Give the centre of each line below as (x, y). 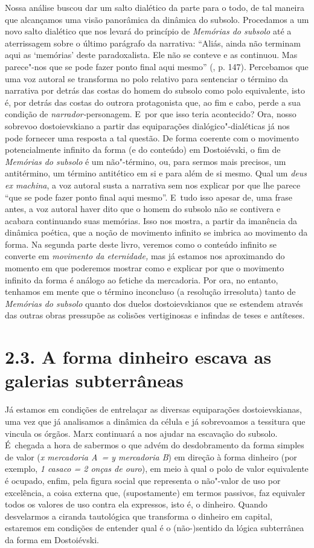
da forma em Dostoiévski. (52, 539)
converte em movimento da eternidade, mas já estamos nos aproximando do (145, 256)
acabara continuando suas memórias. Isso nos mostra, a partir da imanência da (151, 220)
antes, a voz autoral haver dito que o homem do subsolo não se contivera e (143, 209)
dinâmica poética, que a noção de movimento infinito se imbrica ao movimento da (156, 232)
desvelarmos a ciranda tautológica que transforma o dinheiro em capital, (139, 516)
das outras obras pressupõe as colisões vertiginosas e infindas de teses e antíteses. (155, 315)
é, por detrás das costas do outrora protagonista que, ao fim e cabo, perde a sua (153, 102)
